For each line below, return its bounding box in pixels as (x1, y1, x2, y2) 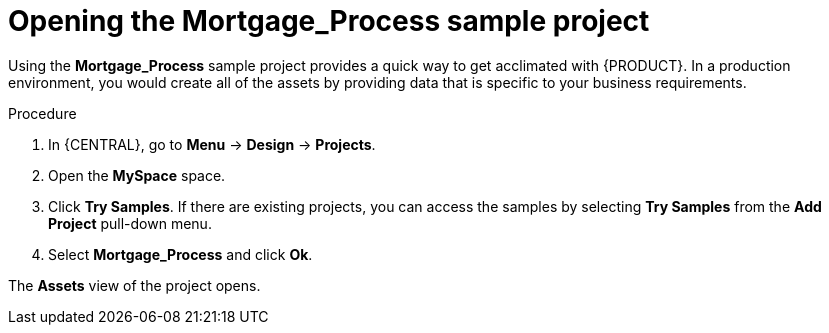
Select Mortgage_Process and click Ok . (48, 245, 313, 263)
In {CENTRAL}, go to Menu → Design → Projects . (48, 135, 376, 153)
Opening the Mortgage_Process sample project (8, 4, 650, 38)
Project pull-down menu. (48, 214, 212, 232)
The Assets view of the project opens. (8, 276, 261, 294)
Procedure (8, 104, 77, 122)
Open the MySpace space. (48, 166, 226, 184)
